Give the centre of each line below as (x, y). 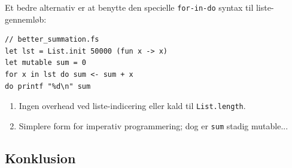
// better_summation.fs (52, 40)
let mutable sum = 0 (46, 63)
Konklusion (40, 158)
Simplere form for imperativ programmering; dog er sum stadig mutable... (153, 125)
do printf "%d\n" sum (48, 86)
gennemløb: (26, 19)
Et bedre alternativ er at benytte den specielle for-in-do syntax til (129, 7)
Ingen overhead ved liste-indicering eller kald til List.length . (132, 106)
